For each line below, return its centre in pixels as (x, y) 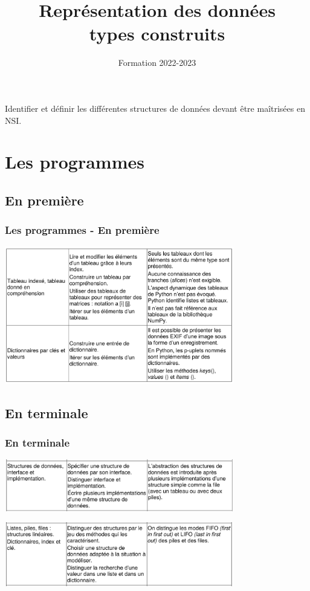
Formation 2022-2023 (157, 63)
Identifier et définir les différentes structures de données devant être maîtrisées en (155, 108)
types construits (157, 34)
